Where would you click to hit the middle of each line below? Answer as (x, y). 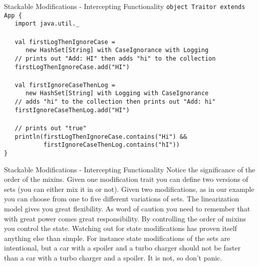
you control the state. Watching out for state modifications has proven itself (120, 228)
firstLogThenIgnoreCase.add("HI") (72, 67)
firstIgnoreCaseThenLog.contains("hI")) (111, 145)
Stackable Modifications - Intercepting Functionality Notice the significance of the (130, 169)
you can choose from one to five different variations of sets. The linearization (122, 199)
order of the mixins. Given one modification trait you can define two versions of (126, 179)
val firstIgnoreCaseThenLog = (65, 85)
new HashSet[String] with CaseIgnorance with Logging (117, 50)
